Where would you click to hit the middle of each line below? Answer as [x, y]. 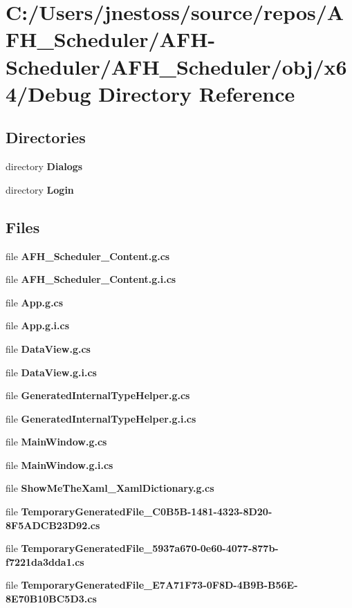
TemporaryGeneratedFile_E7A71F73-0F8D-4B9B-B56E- [159, 585]
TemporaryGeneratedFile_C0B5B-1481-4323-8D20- [147, 512]
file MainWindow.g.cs [56, 442]
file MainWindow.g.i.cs [59, 464]
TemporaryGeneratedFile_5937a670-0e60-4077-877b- [150, 548]
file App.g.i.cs [38, 325]
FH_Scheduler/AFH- [111, 39]
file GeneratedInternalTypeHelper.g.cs [98, 395]
